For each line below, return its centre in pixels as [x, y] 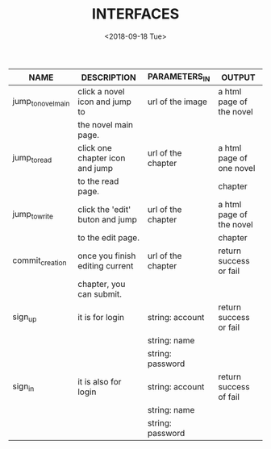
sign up [25, 317]
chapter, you [102, 285]
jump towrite [33, 214]
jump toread [32, 158]
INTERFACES [135, 14]
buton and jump [107, 220]
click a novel [101, 92]
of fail [229, 397]
